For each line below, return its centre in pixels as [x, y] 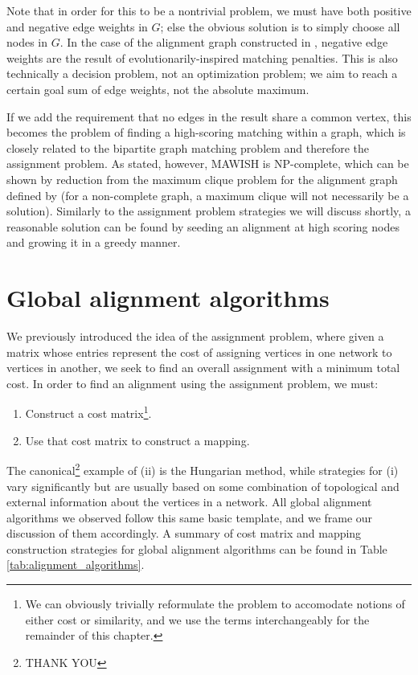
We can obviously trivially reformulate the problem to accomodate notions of [215, 604]
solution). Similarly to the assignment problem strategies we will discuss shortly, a [209, 211]
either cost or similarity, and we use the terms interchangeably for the [197, 619]
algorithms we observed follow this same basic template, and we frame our [190, 517]
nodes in [27, 42]
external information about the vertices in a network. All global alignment [189, 502]
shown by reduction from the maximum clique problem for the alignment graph [202, 179]
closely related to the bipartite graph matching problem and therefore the [188, 147]
